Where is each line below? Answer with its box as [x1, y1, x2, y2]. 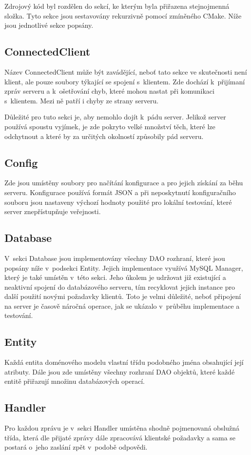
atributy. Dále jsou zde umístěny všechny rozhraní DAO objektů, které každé [4, 366, 235, 376]
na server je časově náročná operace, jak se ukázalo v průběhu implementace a [4, 300, 240, 311]
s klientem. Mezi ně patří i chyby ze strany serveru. [4, 95, 159, 105]
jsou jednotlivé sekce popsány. [4, 20, 94, 30]
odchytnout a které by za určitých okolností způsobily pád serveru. [4, 131, 204, 141]
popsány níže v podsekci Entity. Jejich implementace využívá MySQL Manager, [4, 262, 243, 273]
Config [4, 155, 38, 170]
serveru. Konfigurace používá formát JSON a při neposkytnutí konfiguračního [4, 187, 236, 197]
